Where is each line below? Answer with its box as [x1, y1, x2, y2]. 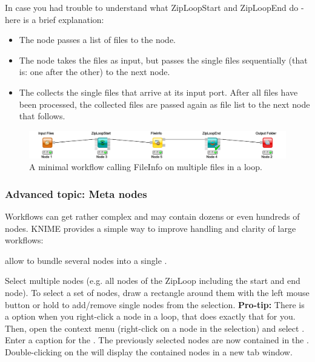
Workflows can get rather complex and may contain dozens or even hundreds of [5, 210, 300, 223]
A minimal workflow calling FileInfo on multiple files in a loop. [29, 160, 262, 173]
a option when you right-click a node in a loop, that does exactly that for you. [5, 310, 296, 323]
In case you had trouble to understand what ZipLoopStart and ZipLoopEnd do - [5, 1, 304, 13]
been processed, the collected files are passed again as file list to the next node [19, 97, 310, 110]
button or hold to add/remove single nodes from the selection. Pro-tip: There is [5, 298, 305, 311]
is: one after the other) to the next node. [19, 65, 170, 78]
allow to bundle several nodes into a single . [5, 254, 167, 266]
